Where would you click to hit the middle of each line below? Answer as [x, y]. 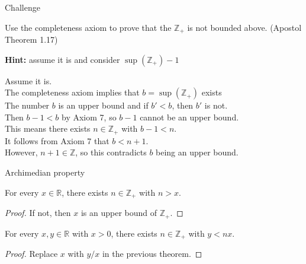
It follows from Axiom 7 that [57, 140]
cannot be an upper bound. [189, 117]
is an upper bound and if [103, 105]
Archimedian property [45, 172]
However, [21, 152]
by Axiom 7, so [89, 117]
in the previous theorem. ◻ [152, 254]
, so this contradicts [111, 152]
